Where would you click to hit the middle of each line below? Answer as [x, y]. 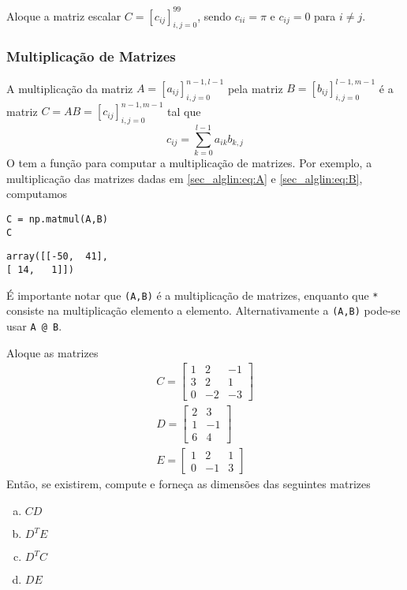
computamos [37, 194]
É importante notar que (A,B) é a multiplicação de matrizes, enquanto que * [192, 295]
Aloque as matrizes [52, 352]
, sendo [214, 15]
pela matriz [255, 88]
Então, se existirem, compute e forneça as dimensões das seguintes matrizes [189, 484]
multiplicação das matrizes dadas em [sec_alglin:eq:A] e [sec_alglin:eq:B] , [185, 178]
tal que [184, 111]
